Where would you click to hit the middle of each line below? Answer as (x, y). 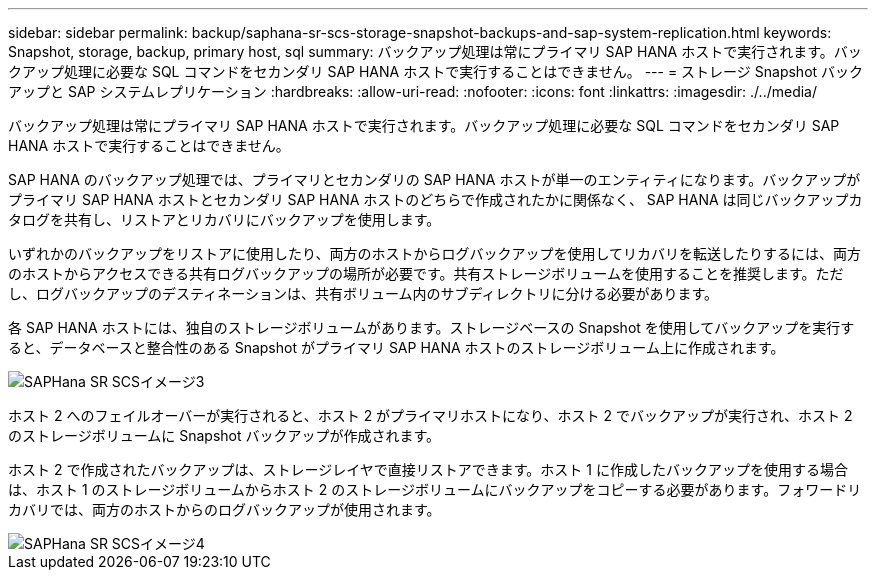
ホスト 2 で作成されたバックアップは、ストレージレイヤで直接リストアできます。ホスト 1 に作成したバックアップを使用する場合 (428, 469)
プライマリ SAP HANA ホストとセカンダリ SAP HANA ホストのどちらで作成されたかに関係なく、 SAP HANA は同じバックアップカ (435, 199)
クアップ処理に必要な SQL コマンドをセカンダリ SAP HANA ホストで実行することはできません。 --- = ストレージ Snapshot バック (436, 71)
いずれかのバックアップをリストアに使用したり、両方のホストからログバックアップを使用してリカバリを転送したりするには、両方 (435, 253)
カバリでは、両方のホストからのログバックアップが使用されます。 (224, 509)
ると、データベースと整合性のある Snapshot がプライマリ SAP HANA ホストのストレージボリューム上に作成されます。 (396, 347)
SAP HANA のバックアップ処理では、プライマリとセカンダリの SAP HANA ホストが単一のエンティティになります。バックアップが (434, 179)
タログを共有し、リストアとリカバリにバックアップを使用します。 (224, 219)
